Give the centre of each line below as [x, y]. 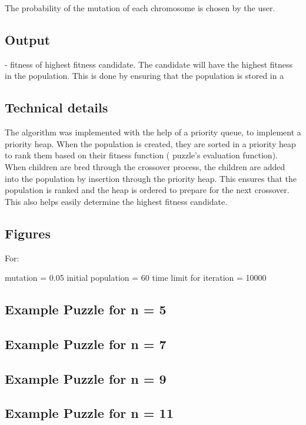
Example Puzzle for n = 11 [89, 413]
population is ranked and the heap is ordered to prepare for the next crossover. [147, 190]
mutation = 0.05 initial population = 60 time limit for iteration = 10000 [136, 278]
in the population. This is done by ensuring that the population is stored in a [144, 76]
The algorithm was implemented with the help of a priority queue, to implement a [153, 132]
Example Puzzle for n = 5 [86, 309]
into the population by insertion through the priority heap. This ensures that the [151, 178]
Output [28, 39]
